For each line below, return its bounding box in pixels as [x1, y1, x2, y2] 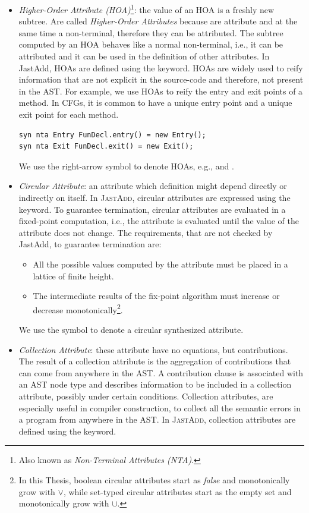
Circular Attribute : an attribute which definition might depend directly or [18, 180, 287, 192]
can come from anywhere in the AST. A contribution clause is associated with [18, 366, 304, 379]
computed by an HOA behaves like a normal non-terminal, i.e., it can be [18, 38, 283, 51]
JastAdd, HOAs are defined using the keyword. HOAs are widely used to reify [18, 61, 303, 74]
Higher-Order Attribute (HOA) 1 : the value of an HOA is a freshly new [18, 2, 275, 15]
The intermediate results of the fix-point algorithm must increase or [33, 289, 280, 302]
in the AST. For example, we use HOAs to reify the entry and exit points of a [18, 84, 303, 97]
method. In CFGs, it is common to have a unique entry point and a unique [18, 96, 292, 109]
